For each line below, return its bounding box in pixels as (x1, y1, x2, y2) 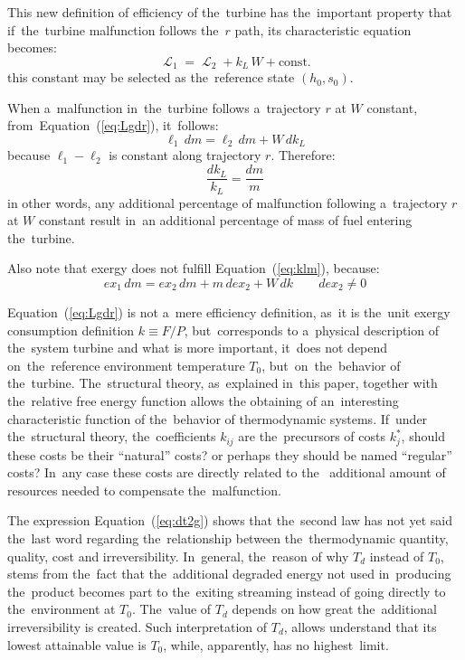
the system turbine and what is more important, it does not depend (7, 338, 388, 357)
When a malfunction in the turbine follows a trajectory (7, 98, 321, 117)
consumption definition (7, 320, 135, 339)
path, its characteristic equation (234, 20, 412, 39)
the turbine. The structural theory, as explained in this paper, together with (7, 373, 438, 392)
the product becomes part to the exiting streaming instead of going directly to (7, 581, 446, 600)
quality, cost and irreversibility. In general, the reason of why (7, 546, 349, 565)
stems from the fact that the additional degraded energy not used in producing (7, 564, 451, 583)
